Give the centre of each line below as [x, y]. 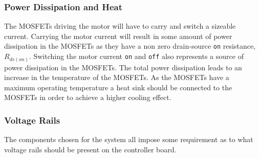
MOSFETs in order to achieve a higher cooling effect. [88, 97]
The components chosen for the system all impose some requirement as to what [129, 139]
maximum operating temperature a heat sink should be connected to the [118, 87]
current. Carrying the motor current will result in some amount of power [118, 36]
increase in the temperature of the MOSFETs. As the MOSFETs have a [117, 77]
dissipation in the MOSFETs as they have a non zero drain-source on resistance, [130, 46]
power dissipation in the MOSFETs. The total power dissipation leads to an [123, 67]
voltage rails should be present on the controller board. [90, 149]
